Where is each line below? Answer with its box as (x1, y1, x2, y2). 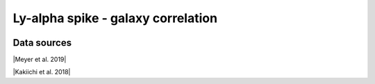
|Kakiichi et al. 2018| (12, 68, 71, 76)
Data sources (12, 37, 72, 49)
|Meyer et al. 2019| (12, 56, 67, 64)
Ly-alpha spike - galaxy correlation (12, 10, 218, 26)
